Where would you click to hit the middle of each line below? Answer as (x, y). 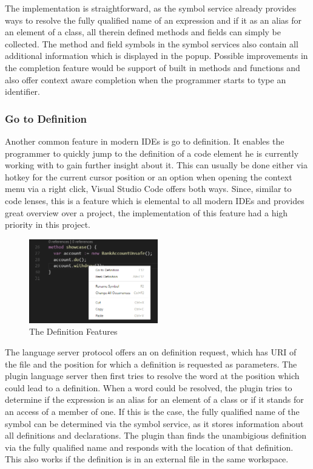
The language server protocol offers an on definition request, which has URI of (151, 352)
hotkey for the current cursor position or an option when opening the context (149, 176)
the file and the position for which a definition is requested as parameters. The (151, 364)
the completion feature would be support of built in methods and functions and (153, 67)
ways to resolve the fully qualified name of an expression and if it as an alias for (153, 20)
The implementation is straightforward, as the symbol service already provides (151, 8)
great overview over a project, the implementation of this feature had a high (146, 212)
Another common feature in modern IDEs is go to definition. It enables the (145, 141)
